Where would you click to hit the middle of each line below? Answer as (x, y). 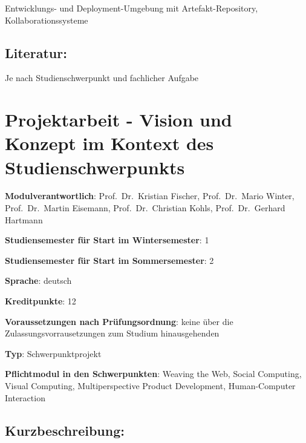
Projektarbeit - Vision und (119, 120)
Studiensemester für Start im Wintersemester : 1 (107, 240)
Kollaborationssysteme (47, 20)
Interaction (25, 397)
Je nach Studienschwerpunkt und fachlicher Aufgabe (102, 78)
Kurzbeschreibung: (65, 430)
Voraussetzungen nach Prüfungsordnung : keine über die (119, 321)
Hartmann (24, 219)
